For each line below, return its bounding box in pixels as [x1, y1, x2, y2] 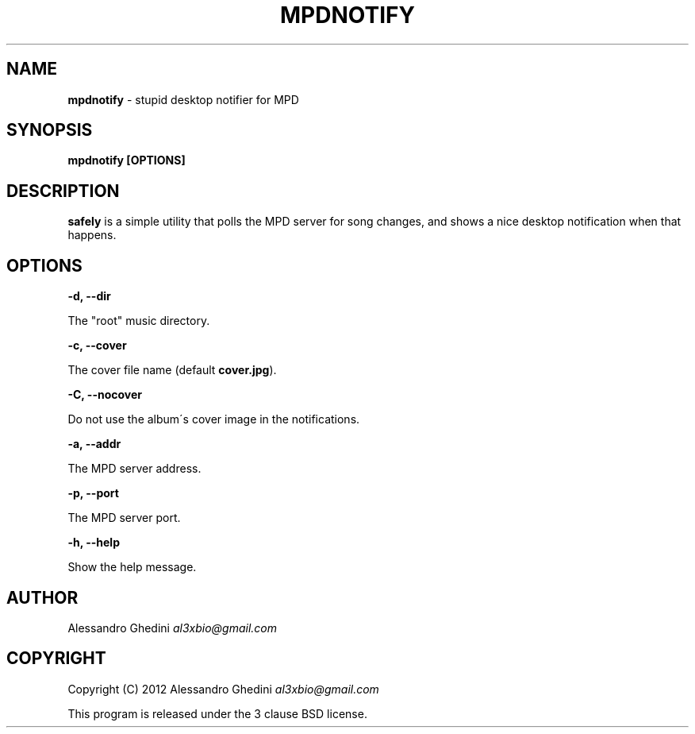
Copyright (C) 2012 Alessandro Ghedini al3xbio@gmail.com [67, 682, 379, 696]
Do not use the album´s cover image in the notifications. [67, 412, 360, 427]
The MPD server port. [67, 511, 181, 525]
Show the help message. [67, 560, 197, 574]
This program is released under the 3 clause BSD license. [67, 706, 367, 720]
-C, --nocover [67, 388, 143, 402]
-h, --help [67, 535, 120, 550]
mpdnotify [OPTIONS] [67, 153, 186, 168]
